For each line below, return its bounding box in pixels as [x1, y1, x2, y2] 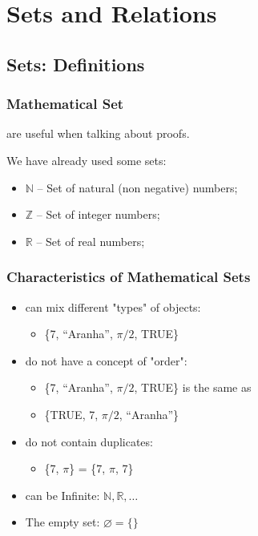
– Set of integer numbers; [36, 206, 160, 223]
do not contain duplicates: [25, 433, 153, 449]
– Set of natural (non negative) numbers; [37, 179, 238, 195]
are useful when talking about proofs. [6, 125, 190, 142]
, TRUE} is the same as [134, 379, 252, 396]
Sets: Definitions [6, 51, 145, 76]
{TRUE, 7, [44, 405, 99, 422]
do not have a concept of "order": [25, 352, 187, 369]
